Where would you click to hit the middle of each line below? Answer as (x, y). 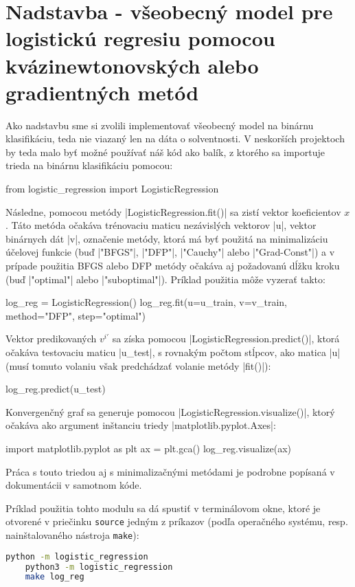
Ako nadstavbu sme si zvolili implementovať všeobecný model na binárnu (160, 125)
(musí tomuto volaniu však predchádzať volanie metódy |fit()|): (138, 365)
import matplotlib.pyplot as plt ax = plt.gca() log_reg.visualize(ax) (149, 448)
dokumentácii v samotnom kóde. (74, 485)
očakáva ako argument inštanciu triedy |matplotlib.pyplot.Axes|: (141, 425)
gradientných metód (102, 92)
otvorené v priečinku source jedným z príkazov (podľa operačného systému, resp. (177, 521)
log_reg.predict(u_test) (56, 389)
